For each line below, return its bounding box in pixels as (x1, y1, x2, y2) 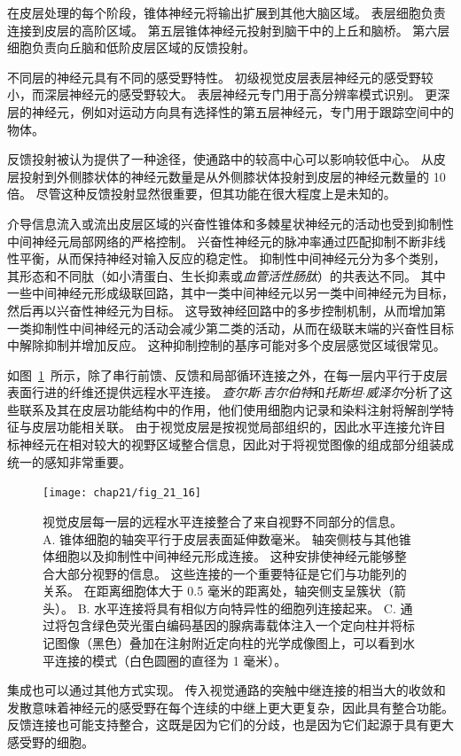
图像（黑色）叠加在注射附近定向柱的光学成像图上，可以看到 (54, 634, 402, 652)
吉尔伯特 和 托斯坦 (262, 383, 363, 401)
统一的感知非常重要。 (7, 452, 131, 471)
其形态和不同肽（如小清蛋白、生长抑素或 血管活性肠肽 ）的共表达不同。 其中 (7, 266, 446, 284)
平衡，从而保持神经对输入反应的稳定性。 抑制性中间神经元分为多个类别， (19, 249, 446, 268)
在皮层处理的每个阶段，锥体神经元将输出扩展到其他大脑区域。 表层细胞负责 (7, 4, 446, 21)
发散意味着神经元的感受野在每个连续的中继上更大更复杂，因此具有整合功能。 (7, 698, 454, 716)
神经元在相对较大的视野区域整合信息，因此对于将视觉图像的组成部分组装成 (19, 435, 454, 454)
